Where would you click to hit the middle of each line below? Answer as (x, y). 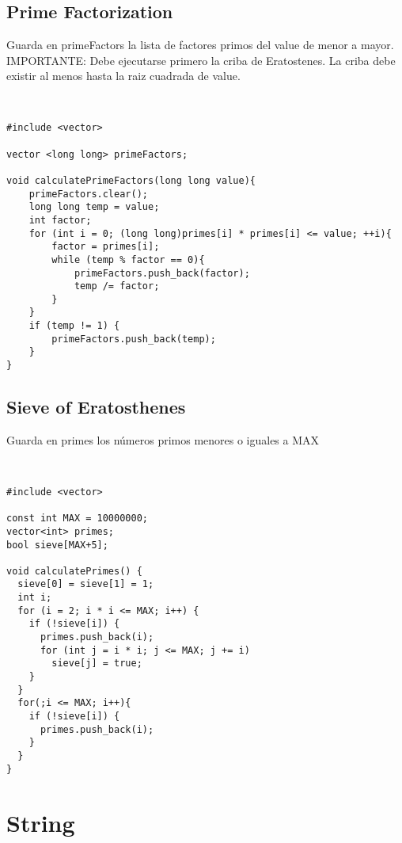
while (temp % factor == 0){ (128, 259)
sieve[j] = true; (97, 664)
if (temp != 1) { (74, 326)
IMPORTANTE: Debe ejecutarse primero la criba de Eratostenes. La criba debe (201, 60)
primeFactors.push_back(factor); (162, 273)
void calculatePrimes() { (74, 571)
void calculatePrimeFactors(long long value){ (131, 180)
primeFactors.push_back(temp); (134, 339)
